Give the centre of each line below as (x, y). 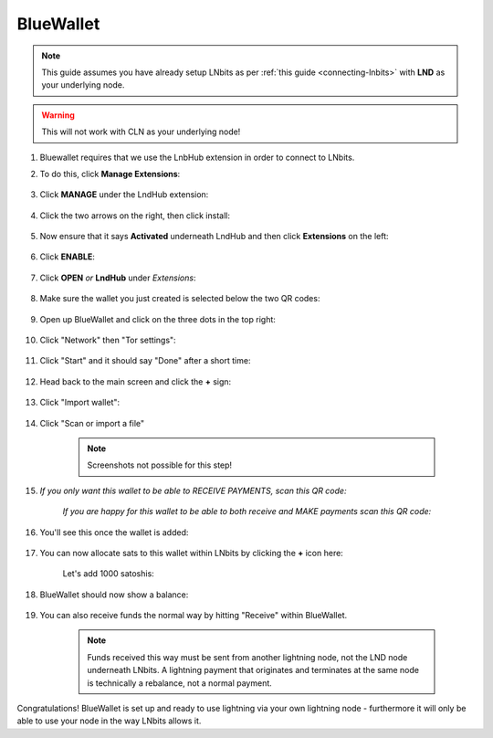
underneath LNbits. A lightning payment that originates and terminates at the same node (253, 670)
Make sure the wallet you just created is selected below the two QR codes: (180, 299)
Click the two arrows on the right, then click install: (135, 216)
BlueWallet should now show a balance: (114, 595)
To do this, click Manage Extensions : (110, 174)
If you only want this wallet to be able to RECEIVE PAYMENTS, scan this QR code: (193, 490)
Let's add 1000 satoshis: (108, 574)
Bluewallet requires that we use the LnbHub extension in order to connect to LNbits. (197, 157)
